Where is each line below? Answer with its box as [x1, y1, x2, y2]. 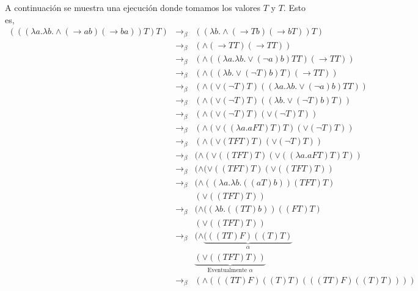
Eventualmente [207, 267, 248, 273]
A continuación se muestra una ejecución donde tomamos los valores [5, 1, 261, 13]
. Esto [283, 1, 306, 13]
